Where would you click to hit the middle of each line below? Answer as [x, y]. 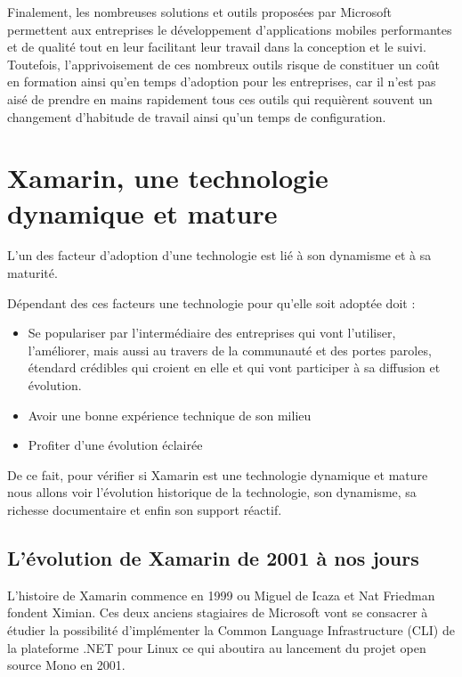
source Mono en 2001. [66, 665]
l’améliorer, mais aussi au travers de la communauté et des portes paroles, [230, 350]
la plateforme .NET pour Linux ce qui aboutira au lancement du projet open [217, 647]
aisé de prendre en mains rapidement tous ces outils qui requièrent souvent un [220, 98]
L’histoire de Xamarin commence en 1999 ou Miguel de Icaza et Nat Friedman [221, 595]
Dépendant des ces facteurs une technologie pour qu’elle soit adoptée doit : [211, 302]
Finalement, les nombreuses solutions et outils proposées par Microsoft [199, 12]
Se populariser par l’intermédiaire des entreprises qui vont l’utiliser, [212, 333]
